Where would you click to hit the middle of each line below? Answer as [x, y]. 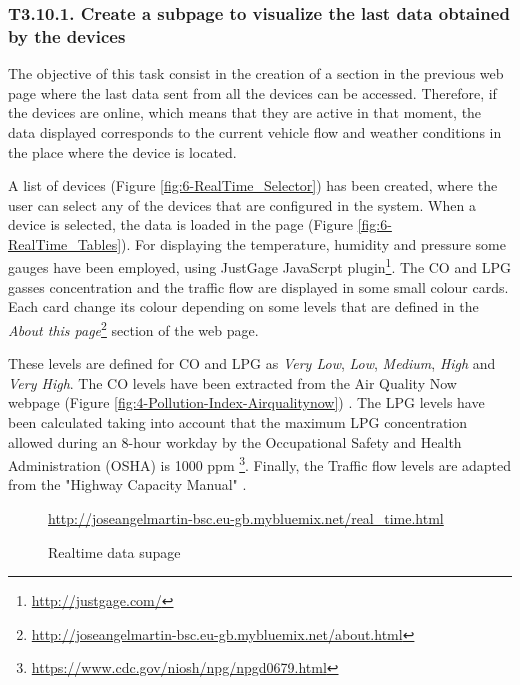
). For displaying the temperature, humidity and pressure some [313, 243]
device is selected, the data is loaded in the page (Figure [180, 224]
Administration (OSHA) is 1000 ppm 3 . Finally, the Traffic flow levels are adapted [260, 463]
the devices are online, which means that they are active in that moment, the [245, 112]
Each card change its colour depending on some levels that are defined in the [243, 306]
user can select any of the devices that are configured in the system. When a [242, 204]
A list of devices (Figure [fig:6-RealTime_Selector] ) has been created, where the [253, 185]
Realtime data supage [114, 551]
